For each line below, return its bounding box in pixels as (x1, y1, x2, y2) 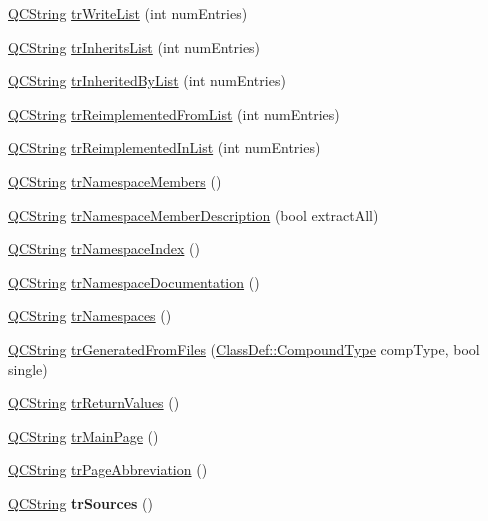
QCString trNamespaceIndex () (8, 238, 200, 259)
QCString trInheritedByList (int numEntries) (8, 70, 286, 91)
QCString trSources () (8, 492, 154, 513)
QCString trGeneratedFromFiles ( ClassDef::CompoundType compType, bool (8, 338, 480, 359)
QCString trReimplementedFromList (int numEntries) (8, 103, 340, 124)
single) (8, 358, 48, 379)
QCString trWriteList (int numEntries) (8, 3, 248, 23)
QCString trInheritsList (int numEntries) (8, 36, 261, 57)
